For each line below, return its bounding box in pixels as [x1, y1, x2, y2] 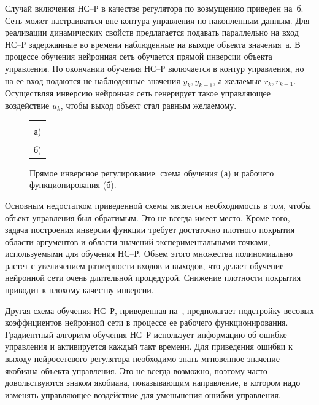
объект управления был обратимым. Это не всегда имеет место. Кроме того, [5, 211, 290, 224]
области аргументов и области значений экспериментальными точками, [5, 235, 271, 248]
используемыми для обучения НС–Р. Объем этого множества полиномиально [5, 247, 293, 260]
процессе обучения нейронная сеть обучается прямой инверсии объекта [5, 50, 272, 63]
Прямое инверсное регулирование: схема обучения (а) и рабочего [29, 166, 274, 179]
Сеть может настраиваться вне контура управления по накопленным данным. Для [5, 14, 310, 26]
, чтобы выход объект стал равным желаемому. [60, 98, 237, 111]
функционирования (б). [29, 178, 117, 191]
